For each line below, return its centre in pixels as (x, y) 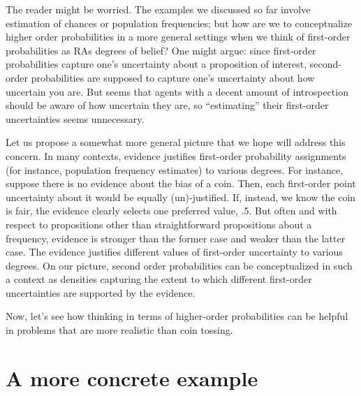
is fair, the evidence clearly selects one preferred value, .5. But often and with (171, 211)
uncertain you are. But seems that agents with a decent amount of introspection (177, 91)
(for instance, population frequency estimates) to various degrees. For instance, (175, 169)
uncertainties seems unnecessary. (75, 118)
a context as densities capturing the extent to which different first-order (159, 279)
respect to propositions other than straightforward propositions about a (159, 224)
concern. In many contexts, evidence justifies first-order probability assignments (176, 155)
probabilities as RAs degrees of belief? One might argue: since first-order (161, 50)
